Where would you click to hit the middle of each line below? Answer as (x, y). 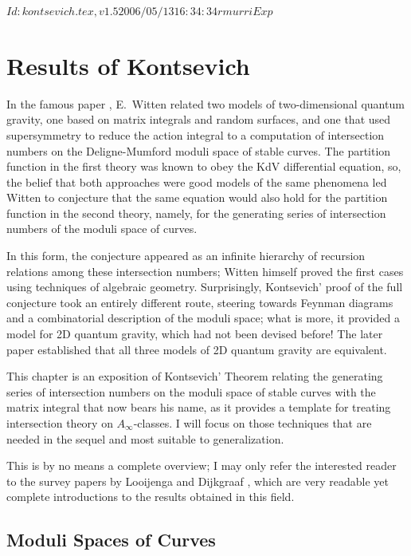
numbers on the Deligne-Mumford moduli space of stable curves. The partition (199, 150)
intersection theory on (60, 423)
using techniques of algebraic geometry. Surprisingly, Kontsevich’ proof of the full (205, 287)
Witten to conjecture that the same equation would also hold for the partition (197, 197)
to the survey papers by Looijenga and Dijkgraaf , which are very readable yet (198, 481)
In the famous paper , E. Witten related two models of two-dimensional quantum (205, 103)
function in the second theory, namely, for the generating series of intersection (196, 213)
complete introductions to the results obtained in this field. (151, 497)
